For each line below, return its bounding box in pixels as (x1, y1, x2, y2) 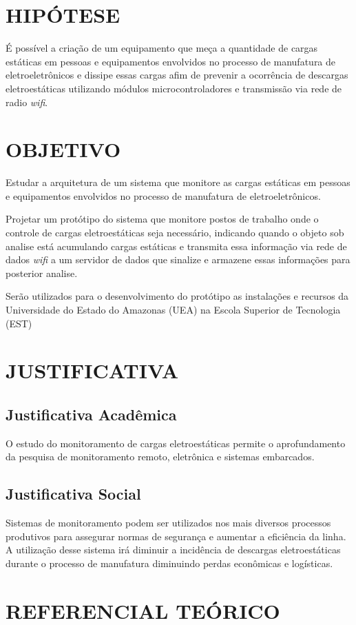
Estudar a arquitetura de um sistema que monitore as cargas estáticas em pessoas (6, 175, 350, 189)
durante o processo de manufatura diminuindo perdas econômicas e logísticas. (6, 555, 333, 570)
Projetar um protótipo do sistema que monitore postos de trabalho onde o (6, 212, 319, 226)
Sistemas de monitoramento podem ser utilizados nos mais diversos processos (6, 515, 331, 530)
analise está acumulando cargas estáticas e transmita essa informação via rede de (6, 238, 347, 253)
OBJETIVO (6, 135, 121, 163)
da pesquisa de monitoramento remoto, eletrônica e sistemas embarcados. (6, 449, 315, 464)
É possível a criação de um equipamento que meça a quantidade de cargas (6, 41, 318, 55)
